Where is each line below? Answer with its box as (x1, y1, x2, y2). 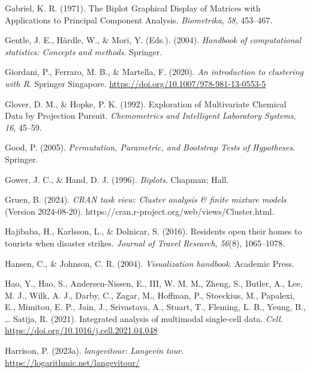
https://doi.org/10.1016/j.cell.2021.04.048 (5, 324, 158, 336)
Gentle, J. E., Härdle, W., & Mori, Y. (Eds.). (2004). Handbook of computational (5, 34, 302, 46)
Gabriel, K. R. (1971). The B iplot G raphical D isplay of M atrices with (5, 2, 261, 14)
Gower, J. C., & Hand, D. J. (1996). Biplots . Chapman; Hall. (5, 173, 229, 185)
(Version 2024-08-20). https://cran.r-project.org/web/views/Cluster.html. (5, 204, 275, 217)
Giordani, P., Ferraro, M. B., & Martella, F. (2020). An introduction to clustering (5, 65, 303, 78)
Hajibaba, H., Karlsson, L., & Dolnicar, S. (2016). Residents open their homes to (5, 225, 302, 237)
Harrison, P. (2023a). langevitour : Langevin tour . (5, 344, 184, 357)
